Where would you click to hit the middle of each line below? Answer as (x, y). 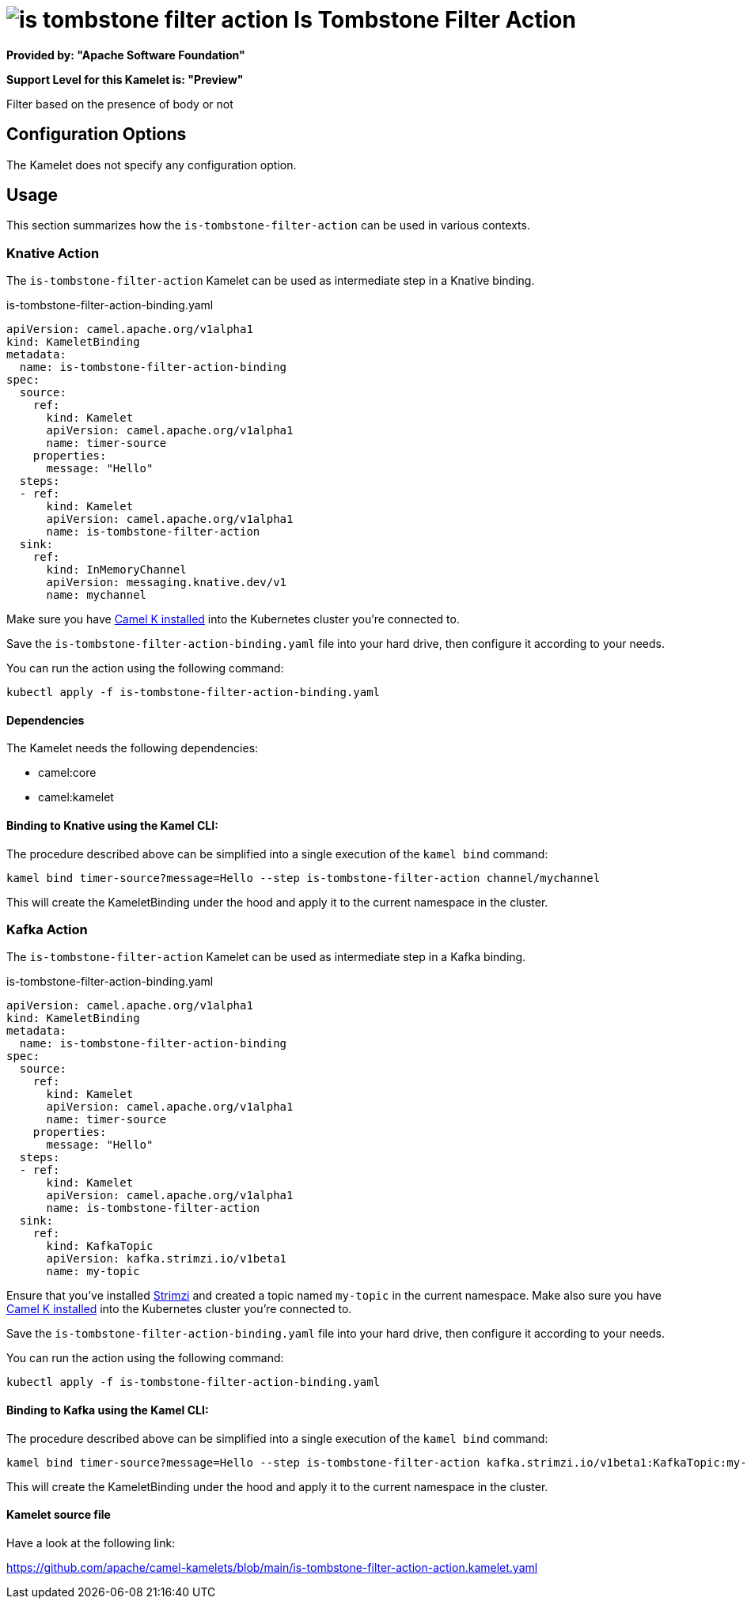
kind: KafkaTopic (100, 1246)
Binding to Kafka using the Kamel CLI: (108, 1410)
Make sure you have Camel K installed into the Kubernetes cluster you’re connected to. (233, 619)
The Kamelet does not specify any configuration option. (152, 165)
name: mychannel (97, 595)
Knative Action (53, 253)
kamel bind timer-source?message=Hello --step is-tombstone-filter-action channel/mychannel (303, 878)
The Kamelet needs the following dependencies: (133, 748)
